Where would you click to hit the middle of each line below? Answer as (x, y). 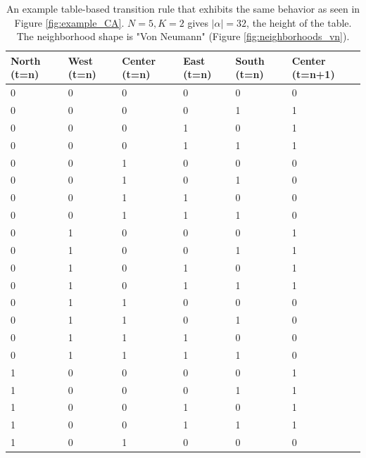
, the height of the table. (299, 22)
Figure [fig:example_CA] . (69, 22)
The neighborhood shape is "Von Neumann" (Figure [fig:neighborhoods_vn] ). (183, 36)
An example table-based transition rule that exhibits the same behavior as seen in (183, 8)
